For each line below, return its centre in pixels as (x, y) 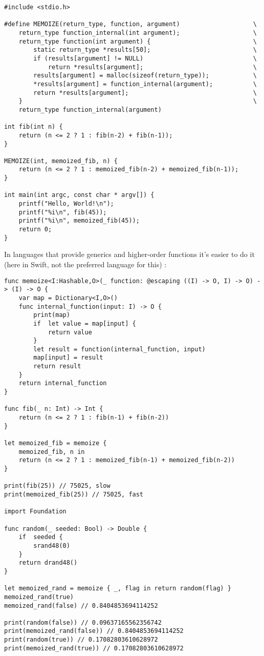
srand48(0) (52, 545)
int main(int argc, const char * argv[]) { (79, 195)
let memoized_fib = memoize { (56, 443)
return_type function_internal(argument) (90, 110)
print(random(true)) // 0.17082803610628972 (81, 640)
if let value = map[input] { (85, 323)
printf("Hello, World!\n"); (66, 204)
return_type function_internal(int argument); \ (138, 33)
